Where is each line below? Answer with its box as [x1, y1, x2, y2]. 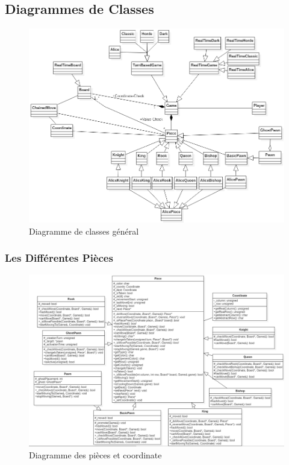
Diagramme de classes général [29, 224, 139, 237]
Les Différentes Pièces [5, 250, 113, 265]
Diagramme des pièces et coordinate [29, 448, 162, 461]
